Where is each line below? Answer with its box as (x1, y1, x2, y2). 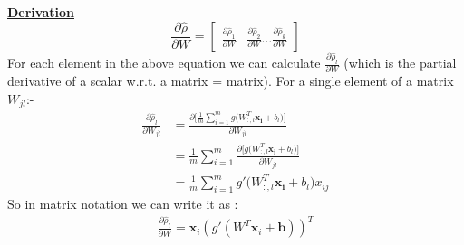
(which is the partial (343, 53, 457, 72)
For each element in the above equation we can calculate (7, 53, 321, 72)
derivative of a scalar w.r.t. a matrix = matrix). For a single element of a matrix (7, 71, 454, 90)
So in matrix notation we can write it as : (7, 193, 238, 212)
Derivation (7, 3, 74, 21)
